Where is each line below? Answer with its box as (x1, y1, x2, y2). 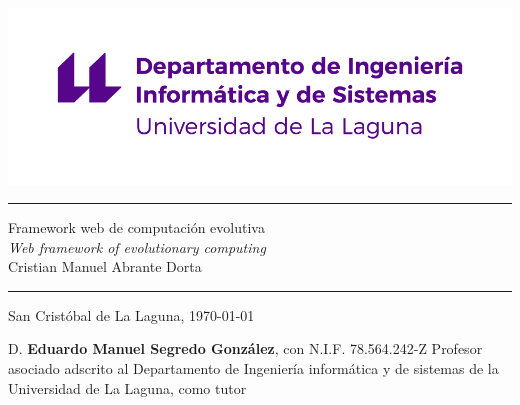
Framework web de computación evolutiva (8, 217, 265, 238)
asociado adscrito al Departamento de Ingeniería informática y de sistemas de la (8, 358, 499, 379)
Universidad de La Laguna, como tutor (8, 377, 247, 398)
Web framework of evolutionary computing (8, 236, 266, 257)
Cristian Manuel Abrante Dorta (8, 256, 202, 277)
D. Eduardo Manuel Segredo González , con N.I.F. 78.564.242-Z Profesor (8, 338, 483, 359)
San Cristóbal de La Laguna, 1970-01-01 (8, 304, 255, 325)
